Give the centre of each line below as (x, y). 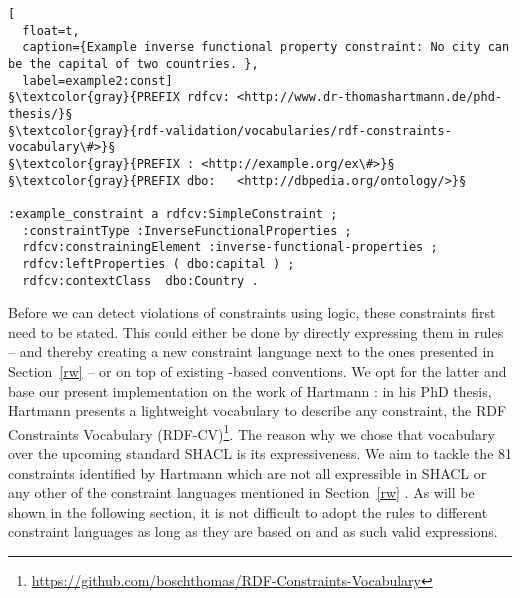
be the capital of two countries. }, (133, 63)
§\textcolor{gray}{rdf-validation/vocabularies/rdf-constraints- (230, 130)
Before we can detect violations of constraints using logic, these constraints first (252, 312)
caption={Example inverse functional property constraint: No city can (266, 47)
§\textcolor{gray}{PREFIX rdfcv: (119, 97)
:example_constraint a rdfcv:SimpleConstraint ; (173, 213)
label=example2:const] (97, 80)
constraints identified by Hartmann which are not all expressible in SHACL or (247, 472)
